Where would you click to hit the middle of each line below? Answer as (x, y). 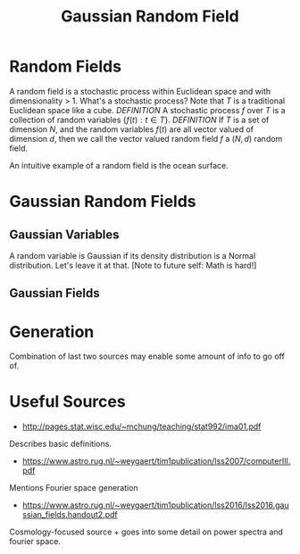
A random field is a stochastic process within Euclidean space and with (140, 91)
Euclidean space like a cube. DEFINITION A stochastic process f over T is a (147, 110)
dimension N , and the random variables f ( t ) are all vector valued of (132, 129)
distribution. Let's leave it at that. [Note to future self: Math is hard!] (133, 265)
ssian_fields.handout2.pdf (70, 515)
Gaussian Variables (64, 234)
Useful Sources (68, 402)
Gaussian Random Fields (103, 202)
